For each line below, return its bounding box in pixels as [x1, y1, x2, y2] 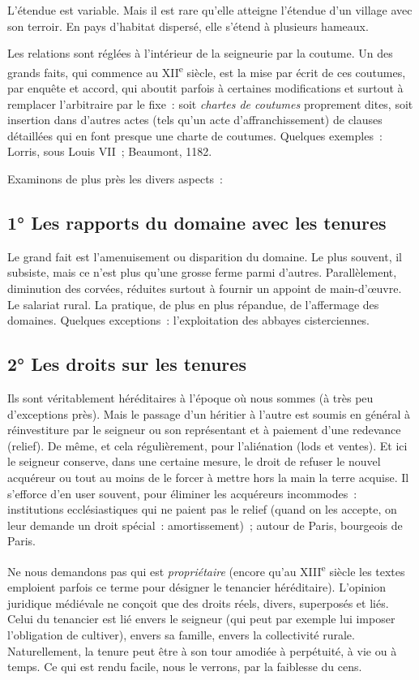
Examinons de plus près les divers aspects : [7, 170, 224, 187]
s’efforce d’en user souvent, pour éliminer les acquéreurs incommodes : [7, 484, 357, 501]
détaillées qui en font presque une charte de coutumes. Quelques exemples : [7, 127, 383, 144]
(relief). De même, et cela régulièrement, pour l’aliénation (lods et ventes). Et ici [7, 437, 408, 454]
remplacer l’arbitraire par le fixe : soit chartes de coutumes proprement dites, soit [7, 95, 413, 112]
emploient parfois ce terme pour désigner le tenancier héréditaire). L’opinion [7, 579, 386, 596]
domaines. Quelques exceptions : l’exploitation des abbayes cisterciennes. [7, 312, 370, 329]
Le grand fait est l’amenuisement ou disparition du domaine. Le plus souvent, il [7, 247, 402, 265]
